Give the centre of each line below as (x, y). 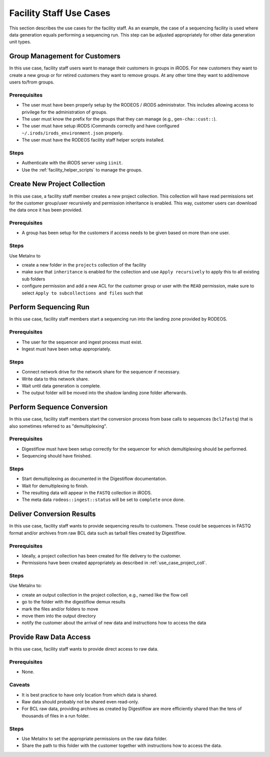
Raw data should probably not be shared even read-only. (80, 701)
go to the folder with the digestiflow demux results (74, 602)
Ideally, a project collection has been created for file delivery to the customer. (101, 555)
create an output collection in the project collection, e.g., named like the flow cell (105, 594)
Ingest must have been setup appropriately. (66, 349)
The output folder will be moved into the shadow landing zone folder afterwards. (104, 393)
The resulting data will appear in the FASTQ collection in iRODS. (87, 493)
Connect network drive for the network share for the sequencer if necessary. (101, 372)
